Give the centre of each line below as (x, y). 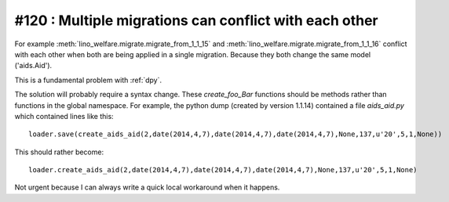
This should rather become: (59, 152)
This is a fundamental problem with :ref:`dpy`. (88, 80)
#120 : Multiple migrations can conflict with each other (196, 20)
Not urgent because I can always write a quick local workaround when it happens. (147, 187)
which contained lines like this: (64, 116)
